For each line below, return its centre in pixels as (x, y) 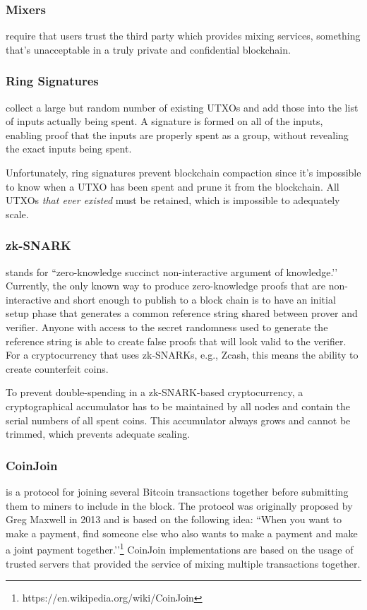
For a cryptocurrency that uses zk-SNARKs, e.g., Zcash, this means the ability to (182, 355)
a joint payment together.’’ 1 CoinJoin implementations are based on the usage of (180, 548)
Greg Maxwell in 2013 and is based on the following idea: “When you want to (174, 519)
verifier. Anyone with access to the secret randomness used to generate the (167, 327)
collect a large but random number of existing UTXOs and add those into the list (182, 107)
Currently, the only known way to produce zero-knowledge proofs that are (166, 286)
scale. (17, 214)
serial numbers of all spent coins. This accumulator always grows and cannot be (178, 420)
